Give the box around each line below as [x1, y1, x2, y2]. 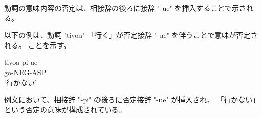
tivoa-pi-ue [4, 57, 38, 67]
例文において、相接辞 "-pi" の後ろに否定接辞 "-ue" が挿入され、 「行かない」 [4, 94, 260, 105]
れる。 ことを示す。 [4, 39, 71, 50]
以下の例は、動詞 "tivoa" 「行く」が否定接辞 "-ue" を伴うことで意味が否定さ [4, 30, 258, 40]
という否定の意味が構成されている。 [4, 104, 126, 114]
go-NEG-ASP [4, 66, 47, 77]
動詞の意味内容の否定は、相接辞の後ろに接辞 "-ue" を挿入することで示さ [4, 3, 247, 13]
